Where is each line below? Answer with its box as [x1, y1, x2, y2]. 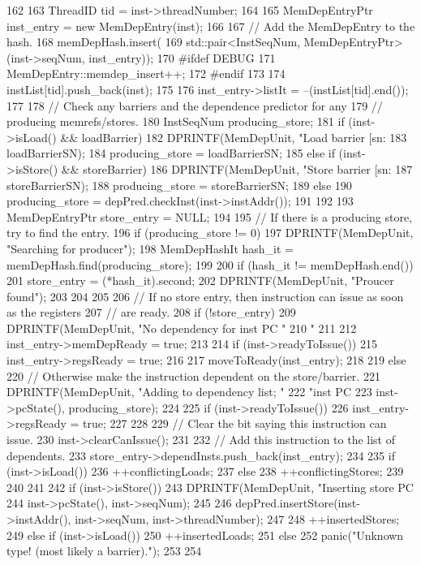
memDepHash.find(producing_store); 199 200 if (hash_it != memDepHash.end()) [6, 256, 414, 273]
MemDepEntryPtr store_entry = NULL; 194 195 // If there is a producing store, [6, 208, 413, 225]
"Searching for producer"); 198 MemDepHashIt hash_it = [6, 239, 294, 257]
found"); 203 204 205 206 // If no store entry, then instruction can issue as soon [6, 287, 404, 304]
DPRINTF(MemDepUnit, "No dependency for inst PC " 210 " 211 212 [6, 319, 357, 336]
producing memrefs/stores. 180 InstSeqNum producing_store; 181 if [6, 113, 345, 130]
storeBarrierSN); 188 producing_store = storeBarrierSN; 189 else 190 [6, 176, 352, 193]
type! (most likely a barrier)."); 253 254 [6, 542, 202, 559]
